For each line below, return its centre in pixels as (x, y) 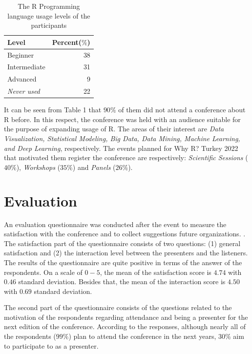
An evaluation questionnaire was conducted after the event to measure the (115, 224)
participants (49, 25)
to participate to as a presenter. (51, 345)
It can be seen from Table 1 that (53, 110)
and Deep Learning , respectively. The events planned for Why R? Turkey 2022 (121, 148)
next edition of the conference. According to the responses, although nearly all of (125, 326)
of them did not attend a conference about (182, 110)
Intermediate (26, 67)
